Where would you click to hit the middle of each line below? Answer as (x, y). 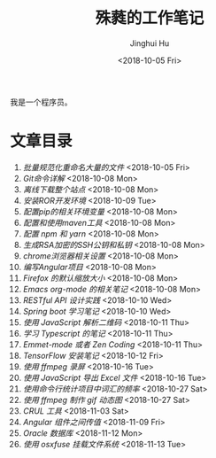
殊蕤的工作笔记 (150, 18)
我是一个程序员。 (41, 102)
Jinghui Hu (150, 43)
